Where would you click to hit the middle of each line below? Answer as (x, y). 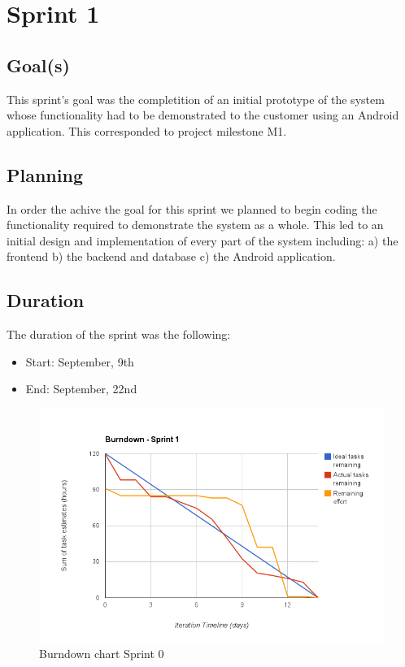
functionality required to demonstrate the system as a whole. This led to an (195, 225)
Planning (45, 174)
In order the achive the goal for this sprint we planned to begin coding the (192, 208)
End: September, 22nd (81, 389)
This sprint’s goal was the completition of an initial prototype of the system (196, 99)
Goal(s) (38, 65)
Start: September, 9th (80, 361)
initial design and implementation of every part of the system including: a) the (202, 240)
